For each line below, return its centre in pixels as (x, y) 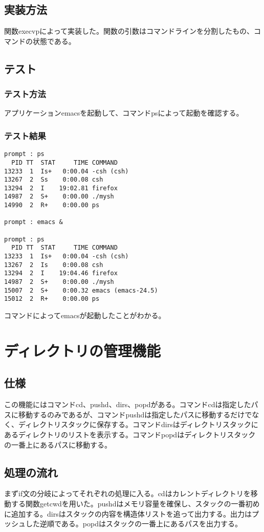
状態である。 (54, 41)
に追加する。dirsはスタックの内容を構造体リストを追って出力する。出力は (128, 513)
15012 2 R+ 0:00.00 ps (52, 299)
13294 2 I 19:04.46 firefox (61, 273)
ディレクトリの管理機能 (83, 350)
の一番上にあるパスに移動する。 (58, 444)
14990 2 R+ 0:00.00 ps (52, 205)
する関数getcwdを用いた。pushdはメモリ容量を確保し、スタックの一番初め (135, 503)
